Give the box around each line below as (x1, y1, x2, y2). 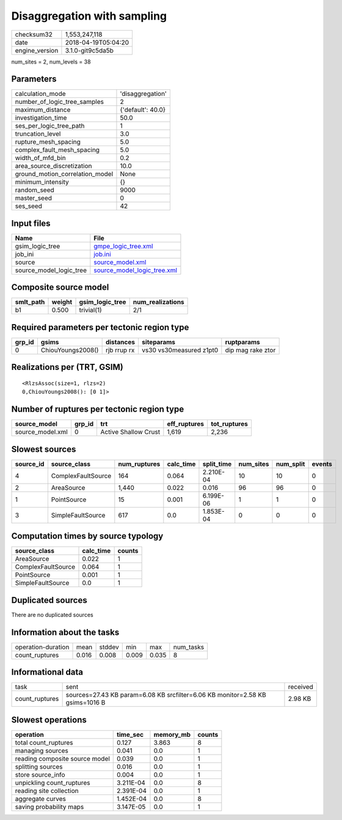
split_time (202, 459, 232, 468)
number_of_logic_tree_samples (15, 98, 104, 106)
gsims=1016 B (65, 698, 106, 707)
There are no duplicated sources (11, 611, 94, 618)
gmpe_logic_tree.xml (93, 242, 153, 250)
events (311, 459, 333, 468)
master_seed (15, 194, 52, 202)
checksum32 (15, 30, 53, 39)
